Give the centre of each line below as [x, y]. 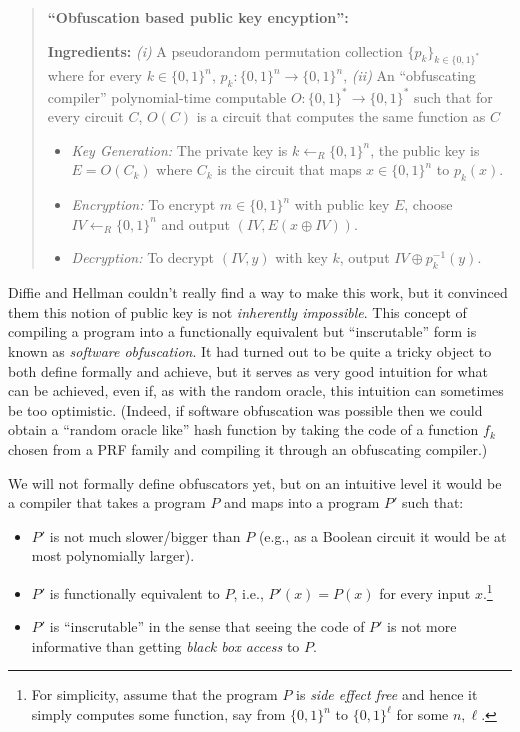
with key [301, 257]
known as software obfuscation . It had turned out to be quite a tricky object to [250, 351]
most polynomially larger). [113, 555]
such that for [453, 96]
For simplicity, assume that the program [154, 694]
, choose [428, 204]
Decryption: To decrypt [143, 257]
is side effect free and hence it [387, 694]
